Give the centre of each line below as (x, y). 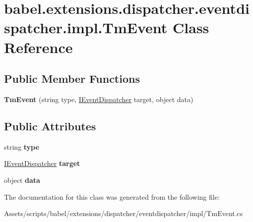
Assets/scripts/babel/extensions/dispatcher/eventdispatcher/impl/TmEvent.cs (124, 213)
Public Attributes (50, 126)
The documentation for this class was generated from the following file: (112, 196)
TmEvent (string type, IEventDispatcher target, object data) (99, 99)
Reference (38, 47)
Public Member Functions (72, 79)
